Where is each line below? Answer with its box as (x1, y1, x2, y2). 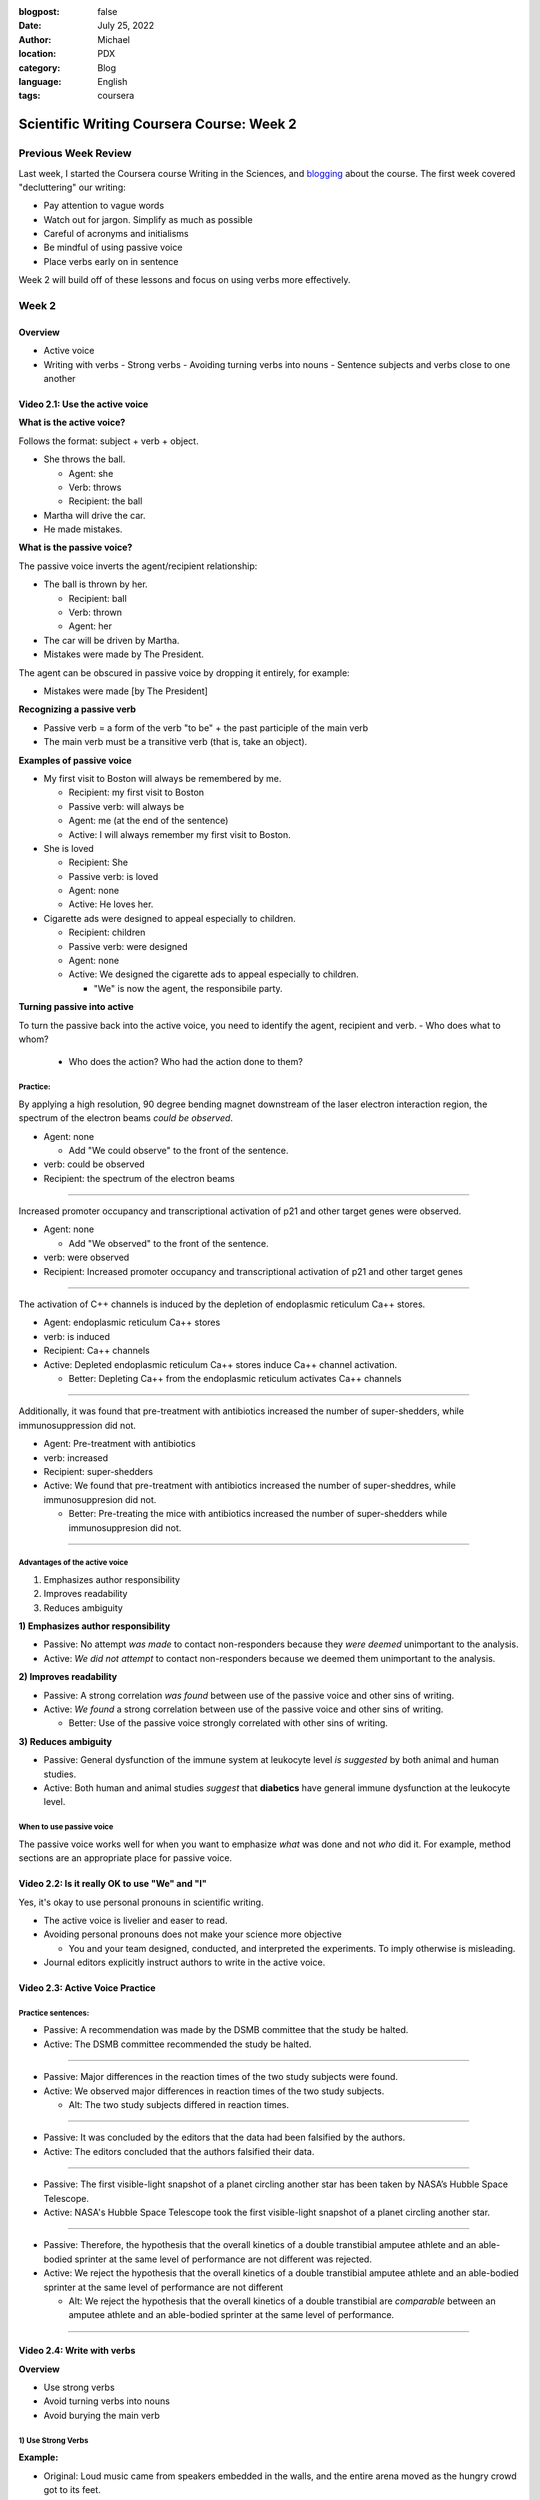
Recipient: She (68, 856, 129, 869)
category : (18, 61, 61, 74)
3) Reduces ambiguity (18, 1735, 113, 1747)
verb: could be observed (43, 1158, 145, 1170)
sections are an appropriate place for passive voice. (18, 1852, 233, 1864)
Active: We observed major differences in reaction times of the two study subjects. (43, 2085, 385, 2097)
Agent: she (68, 467, 114, 479)
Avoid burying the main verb (43, 2409, 160, 2421)
